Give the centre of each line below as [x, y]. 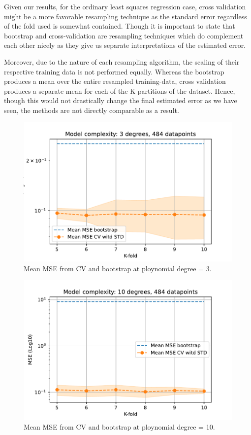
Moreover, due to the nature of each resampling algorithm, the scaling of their [122, 61]
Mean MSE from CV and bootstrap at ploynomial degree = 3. [118, 268]
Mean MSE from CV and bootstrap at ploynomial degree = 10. [119, 426]
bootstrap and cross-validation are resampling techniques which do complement [124, 35]
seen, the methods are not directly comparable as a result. [92, 110]
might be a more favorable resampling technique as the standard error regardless [125, 16]
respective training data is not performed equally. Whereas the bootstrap [114, 71]
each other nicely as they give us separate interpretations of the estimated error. [125, 45]
